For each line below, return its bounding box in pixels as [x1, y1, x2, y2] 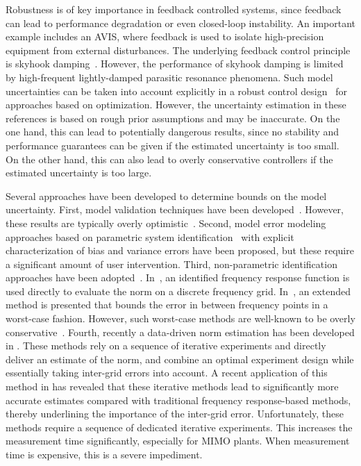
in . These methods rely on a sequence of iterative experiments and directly [6, 338, 326, 353]
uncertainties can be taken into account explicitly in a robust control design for [6, 83, 347, 98]
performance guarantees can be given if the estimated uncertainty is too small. [6, 138, 339, 152]
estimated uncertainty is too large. [6, 165, 152, 180]
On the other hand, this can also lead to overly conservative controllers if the [6, 151, 333, 166]
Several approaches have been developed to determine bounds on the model [6, 188, 327, 203]
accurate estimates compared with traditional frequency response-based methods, [6, 392, 351, 407]
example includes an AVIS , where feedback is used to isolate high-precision [6, 29, 324, 44]
